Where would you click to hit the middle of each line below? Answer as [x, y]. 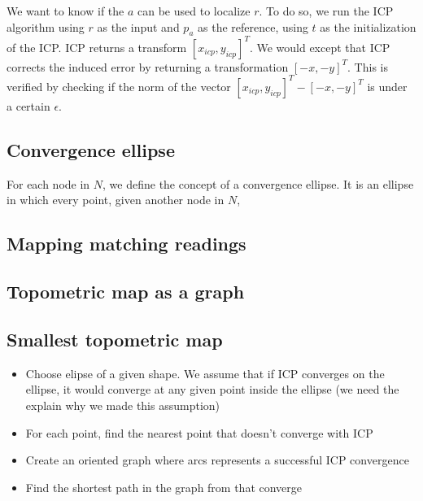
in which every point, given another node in [116, 200]
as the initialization [368, 26]
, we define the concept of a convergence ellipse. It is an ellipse [258, 183]
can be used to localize [194, 11]
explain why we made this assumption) [123, 405]
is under [387, 86]
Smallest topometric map [115, 339]
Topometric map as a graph [126, 292]
